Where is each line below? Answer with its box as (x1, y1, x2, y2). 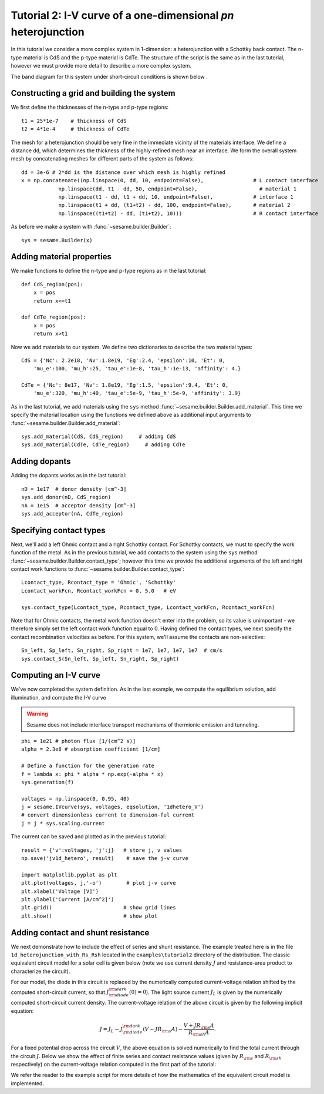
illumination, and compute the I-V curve (11, 694, 107, 701)
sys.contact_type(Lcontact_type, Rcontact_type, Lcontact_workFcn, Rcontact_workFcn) (21, 604, 275, 611)
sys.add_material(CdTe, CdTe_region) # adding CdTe (21, 441, 185, 448)
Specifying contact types (11, 525, 106, 535)
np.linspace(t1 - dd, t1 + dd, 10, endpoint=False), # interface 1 (58, 193, 293, 200)
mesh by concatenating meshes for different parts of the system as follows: (11, 155, 194, 162)
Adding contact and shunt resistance (11, 928, 150, 938)
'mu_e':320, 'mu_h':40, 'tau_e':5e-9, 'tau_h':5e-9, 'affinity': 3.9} (33, 390, 241, 397)
